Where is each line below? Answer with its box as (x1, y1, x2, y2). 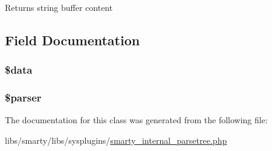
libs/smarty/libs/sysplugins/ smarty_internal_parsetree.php (5, 134, 227, 147)
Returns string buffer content (5, 1, 113, 13)
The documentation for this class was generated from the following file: (5, 114, 268, 126)
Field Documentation (5, 30, 140, 49)
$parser (5, 90, 42, 105)
